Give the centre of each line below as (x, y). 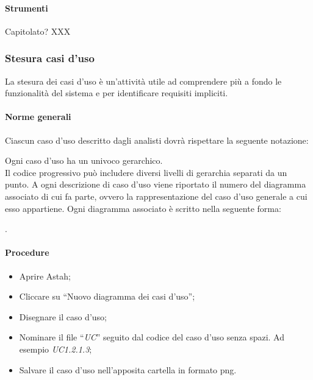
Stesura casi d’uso (50, 58)
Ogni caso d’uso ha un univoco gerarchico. (84, 160)
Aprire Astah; (45, 276)
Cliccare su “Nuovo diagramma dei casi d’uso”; (107, 296)
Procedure (27, 252)
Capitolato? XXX (38, 31)
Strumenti (27, 8)
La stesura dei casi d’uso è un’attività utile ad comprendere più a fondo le (143, 81)
